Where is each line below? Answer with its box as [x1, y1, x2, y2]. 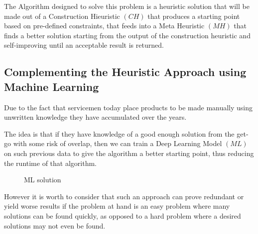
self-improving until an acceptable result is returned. [4, 40, 164, 50]
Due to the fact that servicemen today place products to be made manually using [4, 102, 253, 112]
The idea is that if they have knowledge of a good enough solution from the [4, 128, 235, 139]
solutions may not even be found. [4, 220, 106, 231]
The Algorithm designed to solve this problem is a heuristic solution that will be [4, 1, 250, 11]
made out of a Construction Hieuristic [4, 10, 120, 21]
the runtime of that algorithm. [4, 157, 97, 168]
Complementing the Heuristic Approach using [4, 64, 247, 79]
